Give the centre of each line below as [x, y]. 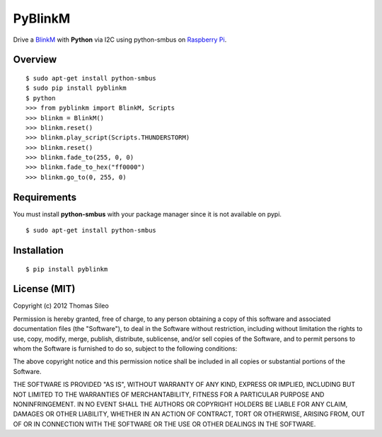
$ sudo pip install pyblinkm [76, 88]
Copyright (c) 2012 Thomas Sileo [61, 306]
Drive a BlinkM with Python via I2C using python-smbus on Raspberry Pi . [120, 40]
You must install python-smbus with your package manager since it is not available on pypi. [147, 214]
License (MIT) [44, 289]
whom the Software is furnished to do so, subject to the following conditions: [125, 349]
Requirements [45, 197]
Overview [35, 60]
